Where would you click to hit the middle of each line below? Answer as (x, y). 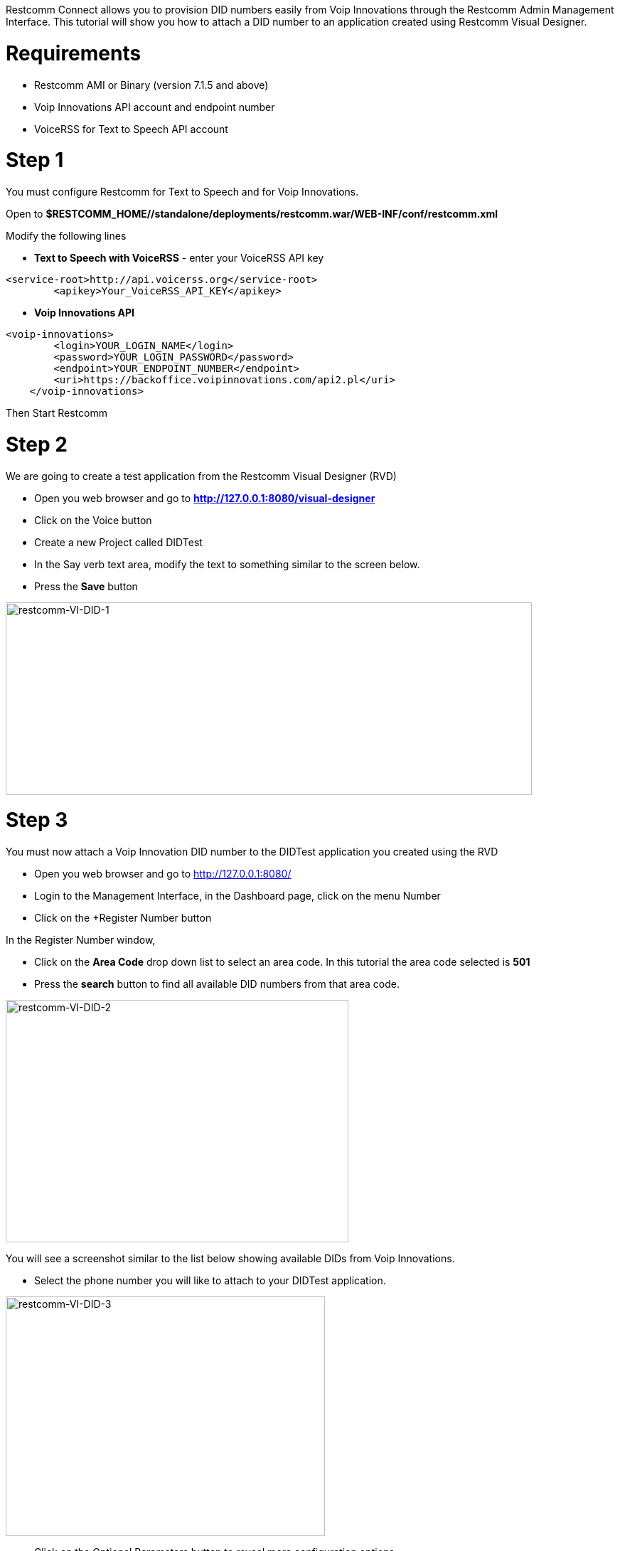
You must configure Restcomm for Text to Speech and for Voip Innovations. (182, 192)
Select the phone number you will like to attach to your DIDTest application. (210, 1280)
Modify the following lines (66, 236)
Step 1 (35, 160)
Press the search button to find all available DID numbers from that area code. (217, 984)
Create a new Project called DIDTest (118, 542)
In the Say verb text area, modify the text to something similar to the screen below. (227, 564)
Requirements (74, 53)
